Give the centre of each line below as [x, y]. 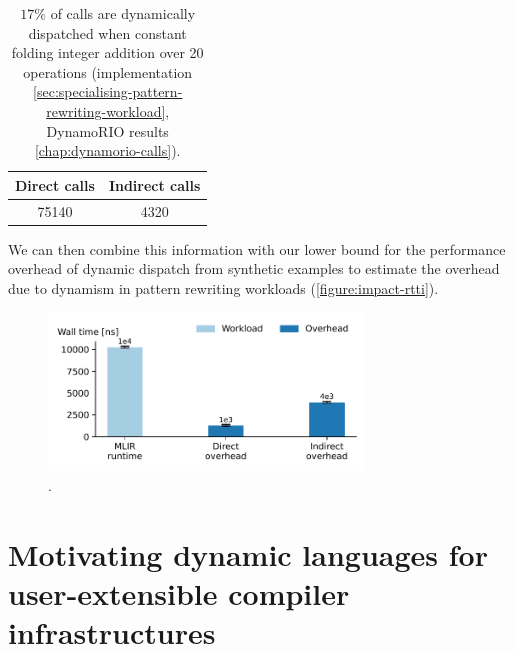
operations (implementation [108, 71]
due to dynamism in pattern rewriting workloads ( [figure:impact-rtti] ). [223, 287]
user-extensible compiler [179, 593]
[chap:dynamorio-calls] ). [107, 150]
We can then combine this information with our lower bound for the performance [257, 248]
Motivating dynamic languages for [248, 553]
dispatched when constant [107, 32]
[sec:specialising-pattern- [108, 91]
